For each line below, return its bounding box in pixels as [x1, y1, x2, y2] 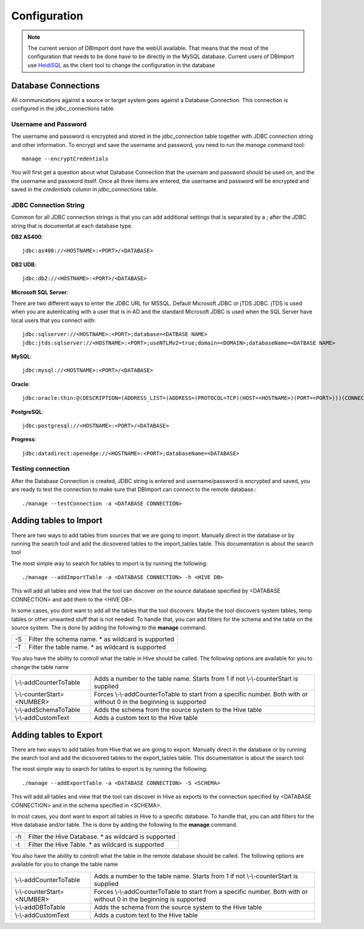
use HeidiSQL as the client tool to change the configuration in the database [27, 61, 215, 69]
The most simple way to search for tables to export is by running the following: [11, 766, 208, 773]
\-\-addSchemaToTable [15, 705, 81, 714]
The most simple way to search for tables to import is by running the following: [11, 560, 208, 567]
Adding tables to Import [11, 515, 103, 526]
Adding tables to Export [11, 730, 103, 740]
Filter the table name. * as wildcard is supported [28, 643, 166, 651]
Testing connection [11, 465, 70, 473]
